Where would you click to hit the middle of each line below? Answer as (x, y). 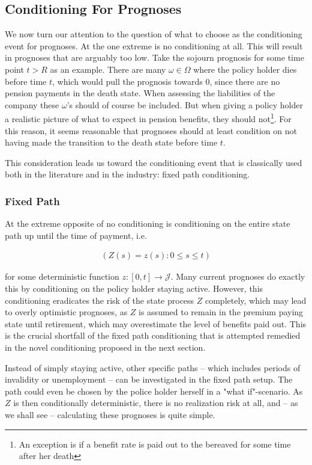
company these (32, 104)
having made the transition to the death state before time (111, 142)
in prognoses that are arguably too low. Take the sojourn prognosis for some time (154, 57)
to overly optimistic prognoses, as (66, 312)
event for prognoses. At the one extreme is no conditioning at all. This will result (154, 45)
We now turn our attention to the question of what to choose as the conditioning (154, 34)
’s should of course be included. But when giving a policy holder (185, 104)
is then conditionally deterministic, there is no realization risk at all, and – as (156, 403)
